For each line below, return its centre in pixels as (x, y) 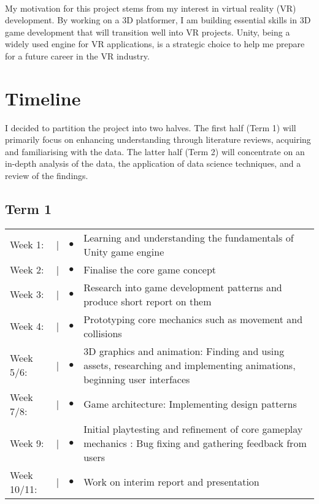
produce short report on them (148, 301)
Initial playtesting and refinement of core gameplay (193, 429)
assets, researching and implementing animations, (190, 365)
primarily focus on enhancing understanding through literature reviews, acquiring (158, 139)
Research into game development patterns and (183, 287)
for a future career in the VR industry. (77, 55)
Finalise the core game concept (150, 269)
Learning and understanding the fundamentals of (189, 237)
